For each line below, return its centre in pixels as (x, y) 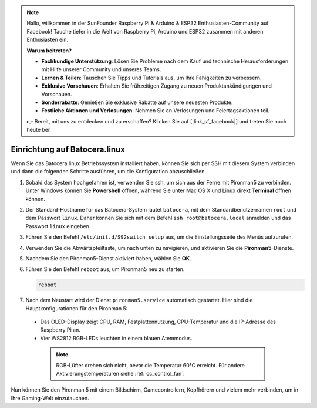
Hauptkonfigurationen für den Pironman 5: (77, 308)
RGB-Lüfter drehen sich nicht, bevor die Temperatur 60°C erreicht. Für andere (151, 365)
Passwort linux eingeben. (58, 226)
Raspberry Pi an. (60, 330)
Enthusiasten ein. (48, 40)
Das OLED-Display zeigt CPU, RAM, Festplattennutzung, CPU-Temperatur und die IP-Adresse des (158, 322)
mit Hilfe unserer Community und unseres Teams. (101, 69)
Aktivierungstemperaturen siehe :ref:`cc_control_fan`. (120, 373)
